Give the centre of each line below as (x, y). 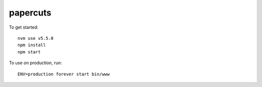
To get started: (24, 27)
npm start (29, 52)
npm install (32, 45)
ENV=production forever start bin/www (64, 74)
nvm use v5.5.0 (36, 38)
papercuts (30, 13)
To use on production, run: (35, 63)
